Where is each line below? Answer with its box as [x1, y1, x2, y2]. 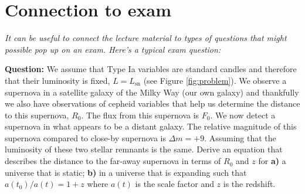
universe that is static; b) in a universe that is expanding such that [5, 166, 247, 178]
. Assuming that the [204, 131, 276, 144]
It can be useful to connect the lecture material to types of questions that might [5, 32, 287, 44]
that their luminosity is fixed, [5, 74, 110, 86]
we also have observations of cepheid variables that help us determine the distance [5, 97, 300, 110]
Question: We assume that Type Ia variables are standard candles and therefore [5, 63, 297, 75]
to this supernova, [5, 108, 69, 121]
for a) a [258, 155, 286, 167]
